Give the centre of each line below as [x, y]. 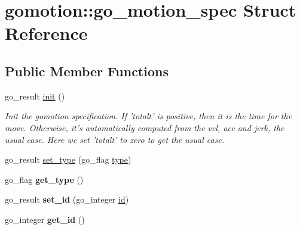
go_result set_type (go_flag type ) [68, 159]
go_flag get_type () [44, 179]
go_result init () [35, 96]
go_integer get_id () [45, 219]
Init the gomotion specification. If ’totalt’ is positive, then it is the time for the [149, 116]
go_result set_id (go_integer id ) [67, 199]
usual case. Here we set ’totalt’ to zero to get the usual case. [115, 139]
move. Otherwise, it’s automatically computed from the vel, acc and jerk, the [145, 127]
